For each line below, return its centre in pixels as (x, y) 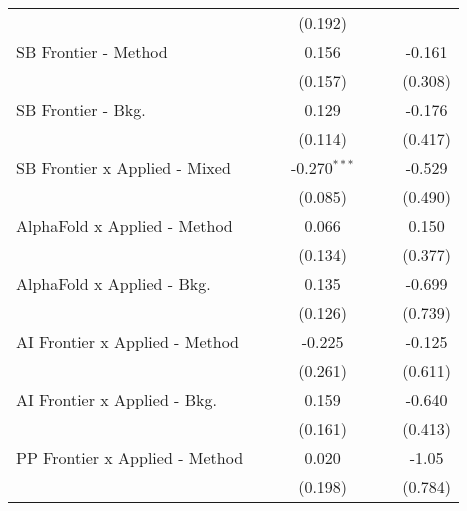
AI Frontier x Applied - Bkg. (116, 399)
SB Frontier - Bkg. (81, 109)
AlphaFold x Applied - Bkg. (113, 283)
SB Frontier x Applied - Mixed (123, 167)
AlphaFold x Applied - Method (124, 225)
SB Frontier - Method (92, 51)
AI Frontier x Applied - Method (128, 341)
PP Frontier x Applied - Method (130, 457)
